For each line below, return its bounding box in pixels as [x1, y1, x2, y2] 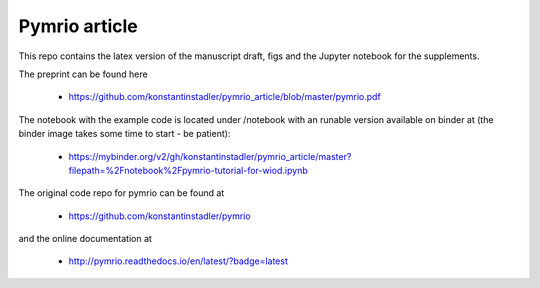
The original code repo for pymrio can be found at [18, 187, 225, 199]
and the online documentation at [18, 233, 152, 245]
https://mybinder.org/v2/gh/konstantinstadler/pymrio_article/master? [68, 150, 352, 162]
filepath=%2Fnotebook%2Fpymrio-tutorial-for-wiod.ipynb [68, 164, 309, 176]
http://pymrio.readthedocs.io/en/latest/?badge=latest [68, 255, 289, 267]
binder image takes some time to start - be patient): [18, 128, 231, 140]
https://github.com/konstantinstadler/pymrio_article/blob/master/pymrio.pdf [68, 91, 382, 103]
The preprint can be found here [18, 68, 149, 80]
